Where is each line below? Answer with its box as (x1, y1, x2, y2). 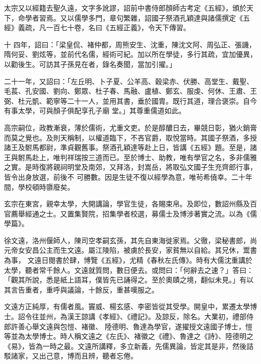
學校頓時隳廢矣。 (18, 181, 74, 192)
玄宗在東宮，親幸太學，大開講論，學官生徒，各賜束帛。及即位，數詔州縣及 (4, 198, 250, 209)
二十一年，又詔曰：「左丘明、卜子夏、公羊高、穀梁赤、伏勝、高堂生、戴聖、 (4, 76, 253, 86)
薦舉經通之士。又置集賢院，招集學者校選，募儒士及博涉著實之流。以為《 (11, 208, 250, 219)
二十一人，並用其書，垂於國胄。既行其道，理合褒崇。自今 (67, 95, 257, 106)
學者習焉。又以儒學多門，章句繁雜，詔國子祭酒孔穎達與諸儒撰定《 (25, 12, 243, 23)
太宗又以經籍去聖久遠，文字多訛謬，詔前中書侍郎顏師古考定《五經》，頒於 (4, 3, 246, 13)
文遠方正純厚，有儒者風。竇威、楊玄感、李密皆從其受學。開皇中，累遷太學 (4, 301, 250, 312)
